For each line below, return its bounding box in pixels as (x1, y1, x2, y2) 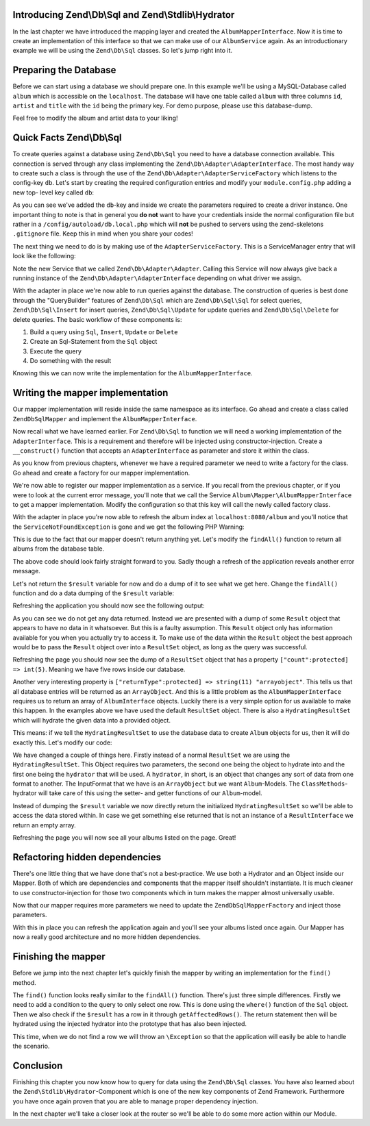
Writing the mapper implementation (12, 387, 169, 399)
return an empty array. (12, 821, 77, 829)
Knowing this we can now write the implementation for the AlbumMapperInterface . (12, 369, 253, 377)
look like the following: (12, 252, 76, 260)
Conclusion (12, 1060, 63, 1071)
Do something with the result (29, 357, 112, 365)
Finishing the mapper (12, 951, 106, 962)
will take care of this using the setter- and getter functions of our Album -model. (38, 789, 263, 797)
